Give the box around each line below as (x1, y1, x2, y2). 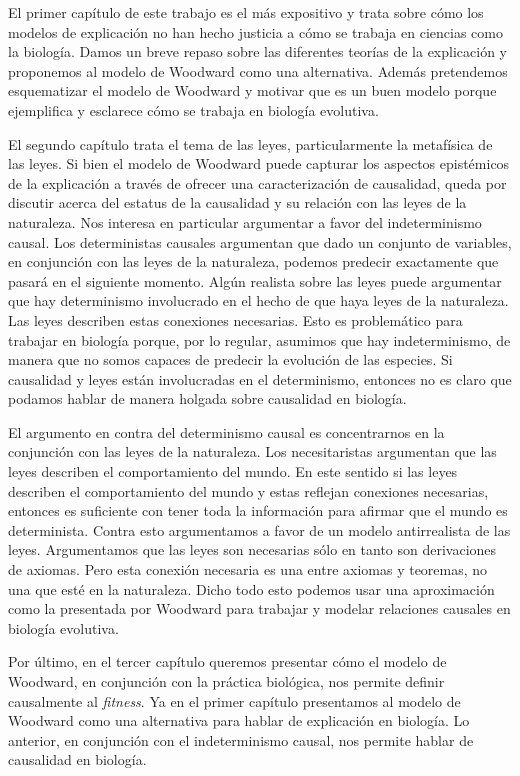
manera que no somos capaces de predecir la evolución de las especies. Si (8, 349, 453, 370)
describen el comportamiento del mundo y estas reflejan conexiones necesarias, (8, 480, 489, 501)
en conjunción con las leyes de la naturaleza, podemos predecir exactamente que (8, 251, 499, 272)
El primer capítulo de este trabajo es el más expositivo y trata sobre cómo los (8, 2, 484, 22)
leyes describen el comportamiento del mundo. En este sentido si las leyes (8, 461, 458, 482)
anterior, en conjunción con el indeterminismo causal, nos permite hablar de (8, 729, 474, 750)
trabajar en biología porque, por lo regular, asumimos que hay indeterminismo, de (8, 329, 511, 350)
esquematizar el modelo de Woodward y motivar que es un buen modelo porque (8, 80, 497, 101)
